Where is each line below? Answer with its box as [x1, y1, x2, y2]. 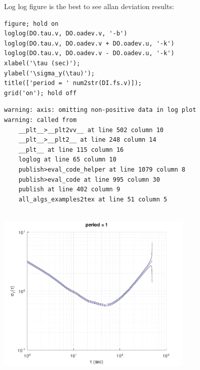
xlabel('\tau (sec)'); [4, 59, 81, 67]
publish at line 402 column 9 [18, 186, 121, 193]
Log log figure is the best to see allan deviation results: [4, 1, 174, 11]
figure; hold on [4, 20, 59, 27]
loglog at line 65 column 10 [18, 156, 116, 163]
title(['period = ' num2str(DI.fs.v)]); [4, 79, 142, 87]
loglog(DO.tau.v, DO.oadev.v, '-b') [4, 30, 128, 37]
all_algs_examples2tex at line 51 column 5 [18, 195, 168, 203]
